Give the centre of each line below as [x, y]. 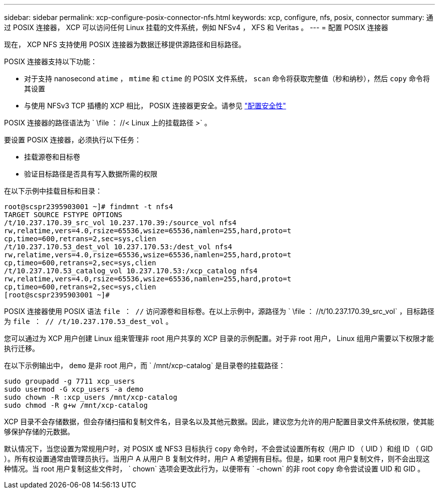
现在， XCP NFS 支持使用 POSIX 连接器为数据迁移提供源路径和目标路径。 [125, 44]
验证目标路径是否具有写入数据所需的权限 [91, 174]
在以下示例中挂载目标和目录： [53, 191]
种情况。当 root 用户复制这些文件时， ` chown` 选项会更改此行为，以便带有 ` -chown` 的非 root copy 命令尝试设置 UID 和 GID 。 [214, 469]
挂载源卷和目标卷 [52, 157]
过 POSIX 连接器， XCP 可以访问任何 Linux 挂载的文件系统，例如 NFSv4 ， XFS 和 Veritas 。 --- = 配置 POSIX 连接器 [196, 27]
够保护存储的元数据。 [39, 432]
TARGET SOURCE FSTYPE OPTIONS [63, 215]
